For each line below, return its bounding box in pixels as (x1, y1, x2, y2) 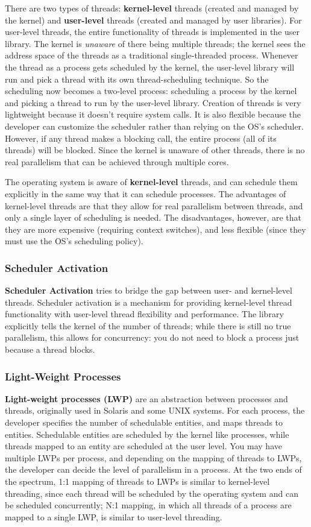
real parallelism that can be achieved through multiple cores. (5, 155, 229, 168)
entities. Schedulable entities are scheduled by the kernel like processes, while (5, 428, 289, 440)
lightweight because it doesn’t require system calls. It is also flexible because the (5, 108, 301, 121)
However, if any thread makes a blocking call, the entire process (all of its (5, 131, 277, 144)
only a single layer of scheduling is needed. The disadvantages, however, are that (5, 211, 302, 224)
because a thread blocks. (5, 343, 95, 356)
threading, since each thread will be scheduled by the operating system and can (5, 487, 298, 499)
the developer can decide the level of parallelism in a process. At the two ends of (5, 463, 302, 476)
